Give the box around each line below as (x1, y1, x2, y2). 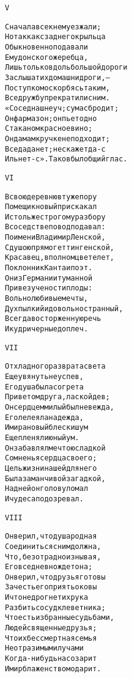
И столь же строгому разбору (5, 212, 106, 221)
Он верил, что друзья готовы (5, 572, 106, 581)
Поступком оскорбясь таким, (5, 83, 110, 92)
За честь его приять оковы (5, 583, 97, 592)
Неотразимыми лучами (5, 644, 84, 653)
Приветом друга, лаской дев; (5, 392, 110, 402)
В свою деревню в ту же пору (5, 192, 97, 201)
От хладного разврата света (5, 362, 106, 371)
